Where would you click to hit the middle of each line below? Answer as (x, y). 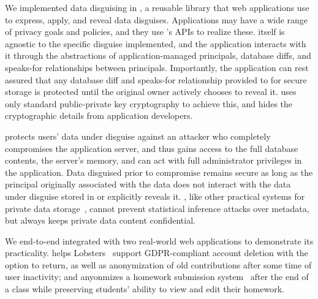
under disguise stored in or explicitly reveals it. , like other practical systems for (155, 196)
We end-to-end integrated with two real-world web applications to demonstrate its (159, 240)
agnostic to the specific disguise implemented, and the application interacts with (156, 43)
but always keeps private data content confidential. (100, 220)
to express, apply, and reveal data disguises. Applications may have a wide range (157, 19)
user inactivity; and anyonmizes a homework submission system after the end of (157, 277)
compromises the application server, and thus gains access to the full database (152, 148)
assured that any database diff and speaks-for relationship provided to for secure (156, 79)
